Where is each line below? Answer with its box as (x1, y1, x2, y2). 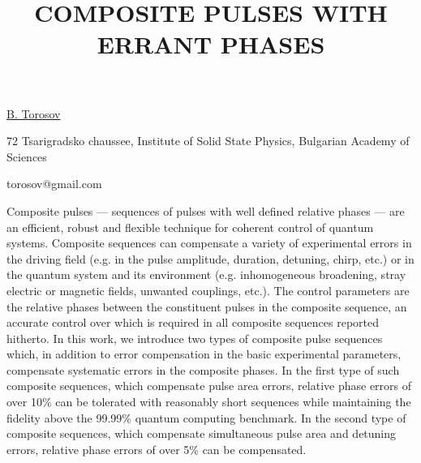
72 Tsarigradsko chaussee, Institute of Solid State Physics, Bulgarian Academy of (6, 132, 410, 149)
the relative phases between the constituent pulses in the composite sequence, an (6, 298, 407, 315)
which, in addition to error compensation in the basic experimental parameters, (6, 345, 402, 362)
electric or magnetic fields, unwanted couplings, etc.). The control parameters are (6, 281, 410, 298)
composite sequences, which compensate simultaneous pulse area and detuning (6, 425, 397, 442)
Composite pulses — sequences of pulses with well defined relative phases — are (6, 202, 405, 219)
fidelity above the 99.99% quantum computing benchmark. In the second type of (6, 409, 406, 426)
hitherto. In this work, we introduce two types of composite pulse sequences (6, 329, 383, 346)
